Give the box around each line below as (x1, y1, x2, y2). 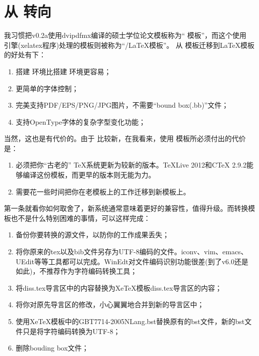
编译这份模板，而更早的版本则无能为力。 (22, 170, 155, 180)
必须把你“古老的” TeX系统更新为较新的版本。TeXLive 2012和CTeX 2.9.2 (15, 160, 247, 170)
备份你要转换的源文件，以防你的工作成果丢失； (15, 229, 169, 240)
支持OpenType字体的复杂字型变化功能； (15, 116, 146, 127)
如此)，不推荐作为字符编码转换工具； (15, 266, 137, 276)
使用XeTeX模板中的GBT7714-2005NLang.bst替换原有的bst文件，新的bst (15, 316, 245, 326)
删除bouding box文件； (15, 343, 89, 353)
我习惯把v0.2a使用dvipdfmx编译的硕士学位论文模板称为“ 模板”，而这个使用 (4, 30, 247, 40)
